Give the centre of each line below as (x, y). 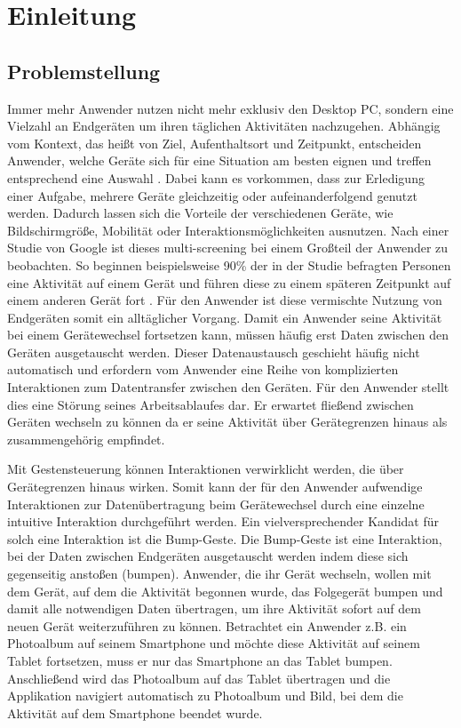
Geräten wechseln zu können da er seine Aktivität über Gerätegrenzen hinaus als (227, 422)
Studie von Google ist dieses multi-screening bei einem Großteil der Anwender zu (228, 248)
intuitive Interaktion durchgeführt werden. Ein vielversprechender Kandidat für (223, 521)
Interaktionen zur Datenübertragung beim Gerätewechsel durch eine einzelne (216, 504)
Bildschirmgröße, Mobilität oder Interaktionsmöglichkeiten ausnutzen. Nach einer (228, 230)
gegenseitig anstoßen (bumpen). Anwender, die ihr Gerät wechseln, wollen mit (219, 574)
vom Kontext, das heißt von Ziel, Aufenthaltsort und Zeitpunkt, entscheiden (215, 143)
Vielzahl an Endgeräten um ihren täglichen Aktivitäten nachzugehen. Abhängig (224, 126)
